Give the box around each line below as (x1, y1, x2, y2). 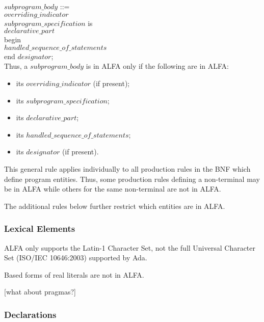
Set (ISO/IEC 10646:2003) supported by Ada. (4, 252, 147, 263)
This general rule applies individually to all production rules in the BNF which (4, 163, 251, 174)
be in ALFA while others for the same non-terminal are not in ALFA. (4, 183, 221, 194)
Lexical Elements (4, 222, 75, 235)
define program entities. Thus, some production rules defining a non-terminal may (4, 173, 260, 184)
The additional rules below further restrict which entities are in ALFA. (4, 200, 225, 211)
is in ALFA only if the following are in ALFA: (86, 61, 229, 71)
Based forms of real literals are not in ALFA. (4, 269, 144, 280)
